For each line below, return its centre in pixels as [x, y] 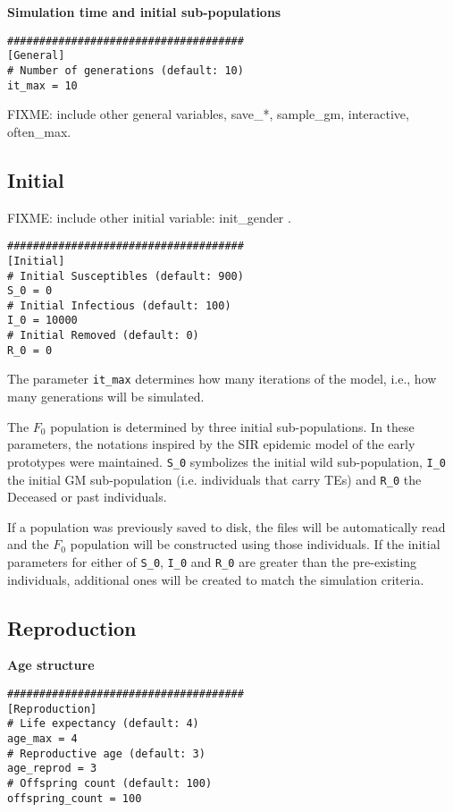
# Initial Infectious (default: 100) [119, 305]
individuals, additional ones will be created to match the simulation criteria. [216, 579]
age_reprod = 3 [52, 769]
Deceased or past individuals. [87, 497]
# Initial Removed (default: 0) [103, 336]
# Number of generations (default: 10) [126, 70]
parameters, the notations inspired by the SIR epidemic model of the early [211, 444]
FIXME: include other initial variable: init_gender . [149, 217]
